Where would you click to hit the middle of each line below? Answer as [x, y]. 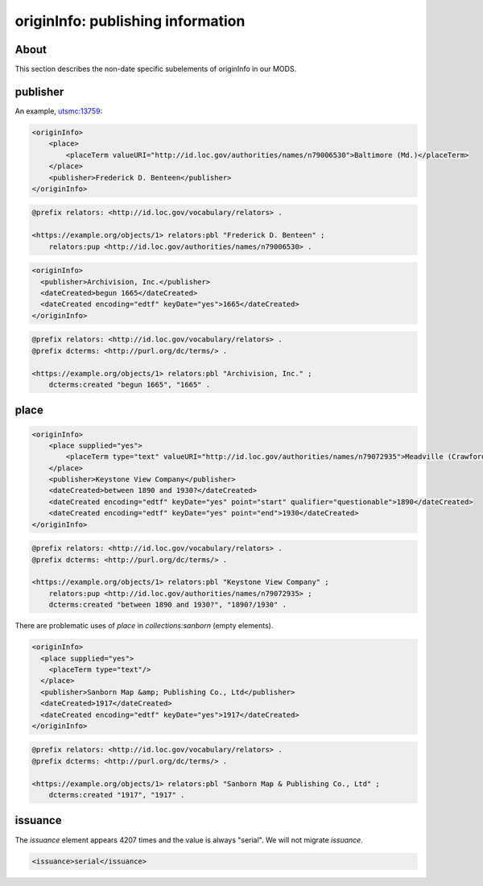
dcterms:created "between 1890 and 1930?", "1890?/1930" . [168, 605]
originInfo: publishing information [130, 21]
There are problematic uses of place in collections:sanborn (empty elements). [144, 626]
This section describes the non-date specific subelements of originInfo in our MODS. [156, 69]
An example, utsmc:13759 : [59, 111]
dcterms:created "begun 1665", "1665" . [130, 384]
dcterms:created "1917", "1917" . [117, 795]
